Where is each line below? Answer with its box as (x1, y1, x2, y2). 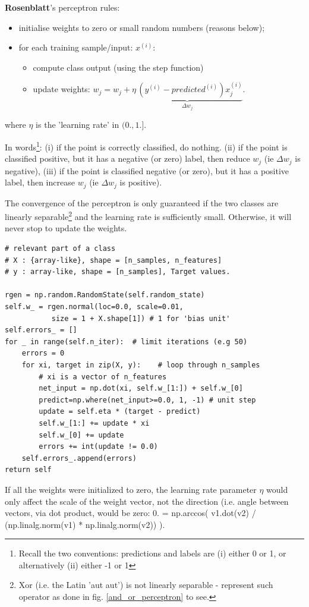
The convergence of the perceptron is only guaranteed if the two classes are (5, 196, 279, 209)
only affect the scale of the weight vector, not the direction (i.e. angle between (5, 495, 289, 507)
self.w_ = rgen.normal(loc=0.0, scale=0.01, (5, 303, 184, 312)
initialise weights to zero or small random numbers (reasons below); (18, 21, 265, 33)
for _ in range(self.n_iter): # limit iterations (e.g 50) (5, 337, 248, 346)
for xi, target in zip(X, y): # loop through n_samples (21, 360, 260, 369)
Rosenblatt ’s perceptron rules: (5, 1, 120, 13)
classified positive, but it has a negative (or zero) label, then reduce (5, 152, 250, 165)
